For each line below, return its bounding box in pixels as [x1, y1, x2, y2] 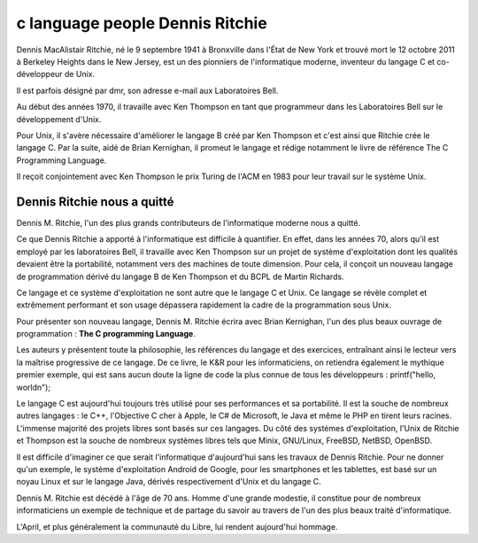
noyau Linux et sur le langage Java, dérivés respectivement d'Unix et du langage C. [16, 477, 322, 487]
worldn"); [16, 382, 51, 392]
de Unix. [64, 69, 96, 80]
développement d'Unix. [16, 113, 102, 124]
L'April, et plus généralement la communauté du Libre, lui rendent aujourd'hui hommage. [16, 521, 338, 531]
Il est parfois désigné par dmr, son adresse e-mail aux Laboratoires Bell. [16, 85, 279, 96]
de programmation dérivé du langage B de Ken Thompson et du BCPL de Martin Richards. [16, 271, 344, 282]
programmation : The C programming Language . [16, 329, 197, 339]
